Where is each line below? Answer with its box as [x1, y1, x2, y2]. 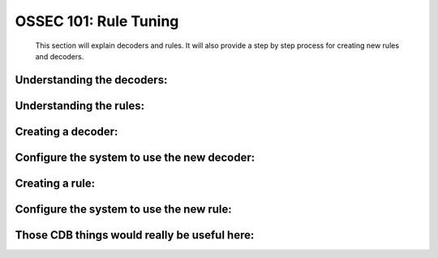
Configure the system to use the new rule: [15, 202, 233, 216]
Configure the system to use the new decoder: [15, 150, 255, 164]
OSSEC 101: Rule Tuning [15, 12, 179, 30]
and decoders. [35, 51, 84, 61]
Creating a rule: [15, 176, 96, 190]
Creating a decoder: [15, 124, 118, 138]
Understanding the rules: [15, 98, 145, 113]
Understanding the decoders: [15, 73, 168, 87]
